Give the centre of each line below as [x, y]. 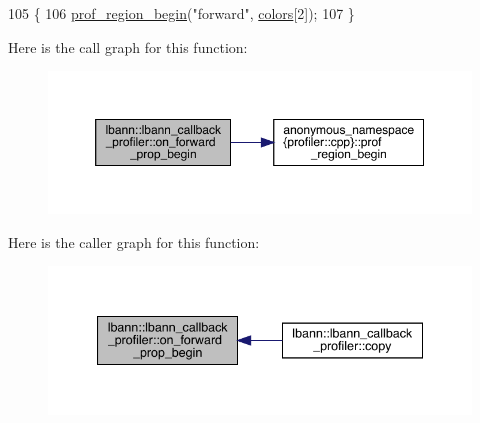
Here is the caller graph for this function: [134, 241]
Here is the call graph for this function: [128, 46]
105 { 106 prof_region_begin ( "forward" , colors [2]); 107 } [181, 13]
